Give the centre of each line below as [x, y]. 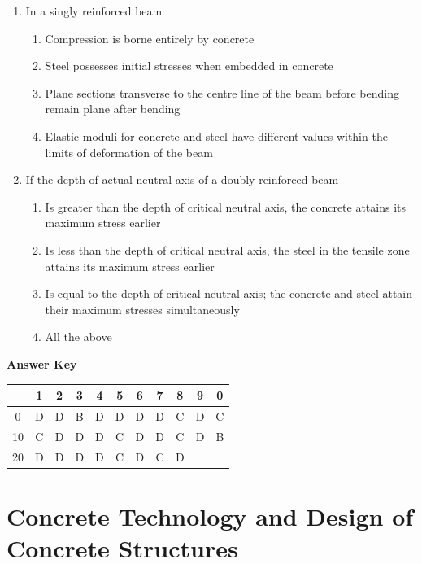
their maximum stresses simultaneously [142, 309]
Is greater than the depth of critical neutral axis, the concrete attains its [226, 206]
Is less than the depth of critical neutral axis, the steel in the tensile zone [227, 249]
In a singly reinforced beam [94, 11]
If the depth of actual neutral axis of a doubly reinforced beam [182, 179]
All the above [78, 337]
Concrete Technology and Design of [210, 516]
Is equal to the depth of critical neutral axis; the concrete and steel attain [229, 293]
